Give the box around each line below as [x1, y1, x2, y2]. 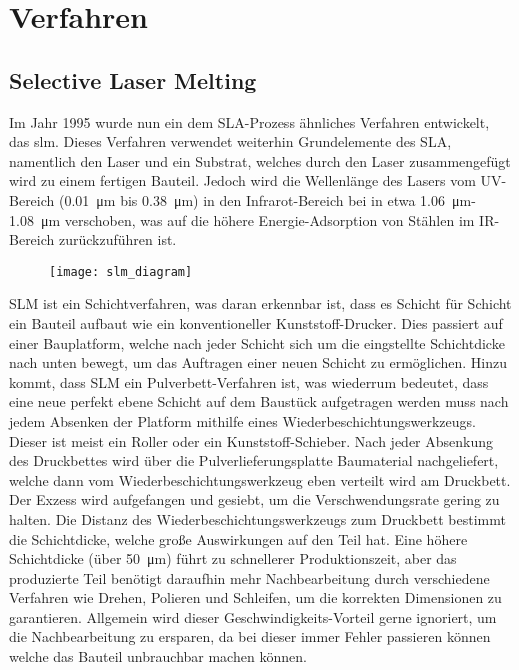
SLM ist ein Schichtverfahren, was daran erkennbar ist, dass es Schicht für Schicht [9, 293, 512, 314]
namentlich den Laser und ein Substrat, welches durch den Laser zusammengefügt [9, 150, 511, 171]
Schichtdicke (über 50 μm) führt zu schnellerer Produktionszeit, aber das [9, 548, 457, 569]
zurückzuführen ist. [58, 229, 177, 250]
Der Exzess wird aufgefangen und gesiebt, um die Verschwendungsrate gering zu [9, 489, 500, 510]
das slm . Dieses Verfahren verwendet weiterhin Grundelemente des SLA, [9, 131, 452, 152]
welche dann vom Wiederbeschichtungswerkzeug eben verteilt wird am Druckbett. [9, 469, 511, 490]
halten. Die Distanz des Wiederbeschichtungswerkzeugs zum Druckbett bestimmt [9, 508, 506, 529]
